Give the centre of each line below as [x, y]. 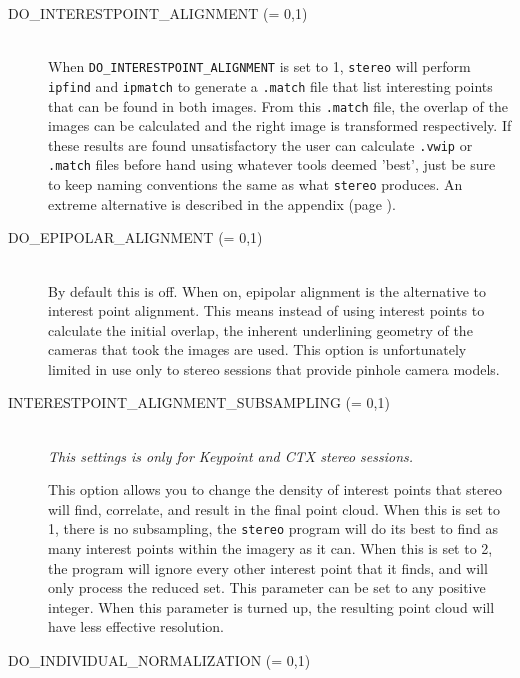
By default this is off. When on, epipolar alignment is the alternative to [267, 290]
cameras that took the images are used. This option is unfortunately [257, 349]
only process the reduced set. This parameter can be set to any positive [267, 587]
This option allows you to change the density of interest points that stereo [275, 489]
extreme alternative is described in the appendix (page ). [222, 203]
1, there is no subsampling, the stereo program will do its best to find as [273, 528]
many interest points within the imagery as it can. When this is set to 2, [270, 548]
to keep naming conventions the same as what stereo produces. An [255, 184]
